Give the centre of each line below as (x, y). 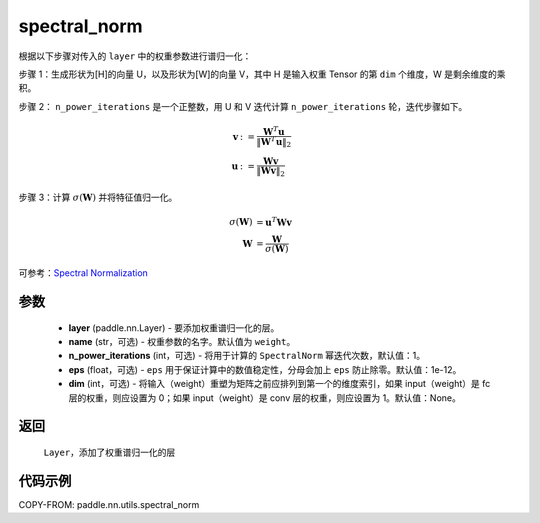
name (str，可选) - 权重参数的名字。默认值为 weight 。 (182, 341)
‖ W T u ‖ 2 (274, 142)
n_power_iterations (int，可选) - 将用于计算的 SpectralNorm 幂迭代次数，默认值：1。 (246, 356)
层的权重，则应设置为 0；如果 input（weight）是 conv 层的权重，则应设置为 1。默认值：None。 (265, 397)
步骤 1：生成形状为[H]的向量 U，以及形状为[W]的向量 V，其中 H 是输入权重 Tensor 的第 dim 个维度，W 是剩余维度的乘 (262, 74)
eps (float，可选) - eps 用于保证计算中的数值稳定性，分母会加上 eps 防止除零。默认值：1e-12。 (265, 369)
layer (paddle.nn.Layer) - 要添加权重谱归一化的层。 (174, 327)
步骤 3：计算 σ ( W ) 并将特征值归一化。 (98, 197)
